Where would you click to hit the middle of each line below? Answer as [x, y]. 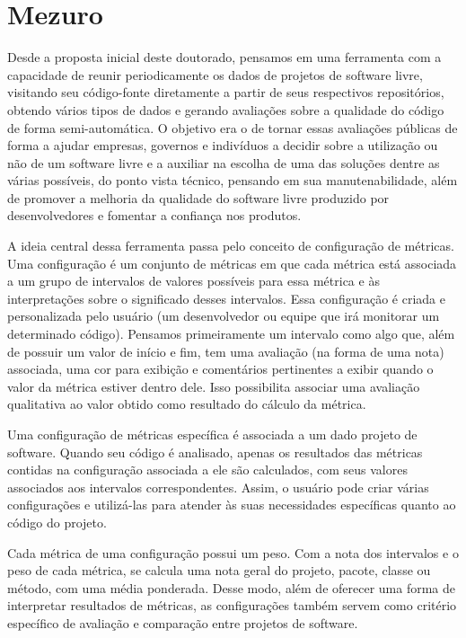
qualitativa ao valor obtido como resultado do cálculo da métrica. [187, 404]
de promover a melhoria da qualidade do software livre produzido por [198, 197]
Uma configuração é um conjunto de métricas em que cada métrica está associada [232, 263]
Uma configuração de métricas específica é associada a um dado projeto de [212, 434]
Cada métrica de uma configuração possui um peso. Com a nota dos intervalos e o [233, 552]
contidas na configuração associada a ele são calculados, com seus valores [207, 470]
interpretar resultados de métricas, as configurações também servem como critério [232, 605]
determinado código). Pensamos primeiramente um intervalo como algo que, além [231, 334]
